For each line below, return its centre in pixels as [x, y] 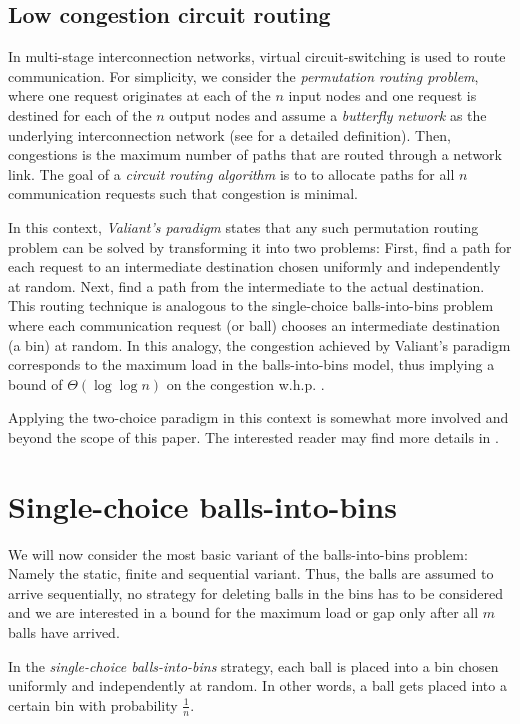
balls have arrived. [64, 631]
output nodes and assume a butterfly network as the [328, 114]
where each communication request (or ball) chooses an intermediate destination [254, 324]
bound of [35, 383]
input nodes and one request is [382, 95]
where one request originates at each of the [139, 95]
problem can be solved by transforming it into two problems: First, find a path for [260, 246]
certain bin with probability [93, 704]
